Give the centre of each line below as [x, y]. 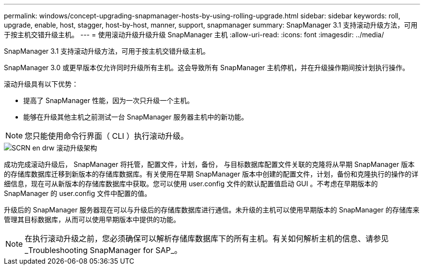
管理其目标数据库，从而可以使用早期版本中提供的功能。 [92, 219]
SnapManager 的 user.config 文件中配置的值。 [78, 193]
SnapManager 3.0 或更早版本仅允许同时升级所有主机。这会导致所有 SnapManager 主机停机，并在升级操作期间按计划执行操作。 [207, 67]
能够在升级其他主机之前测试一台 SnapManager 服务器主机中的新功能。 [136, 117]
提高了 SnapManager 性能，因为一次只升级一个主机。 [109, 100]
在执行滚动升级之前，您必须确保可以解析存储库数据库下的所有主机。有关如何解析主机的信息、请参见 [207, 239]
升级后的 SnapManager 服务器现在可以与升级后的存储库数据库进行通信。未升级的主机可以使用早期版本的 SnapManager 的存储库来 [212, 210]
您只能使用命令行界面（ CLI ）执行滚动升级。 [107, 136]
